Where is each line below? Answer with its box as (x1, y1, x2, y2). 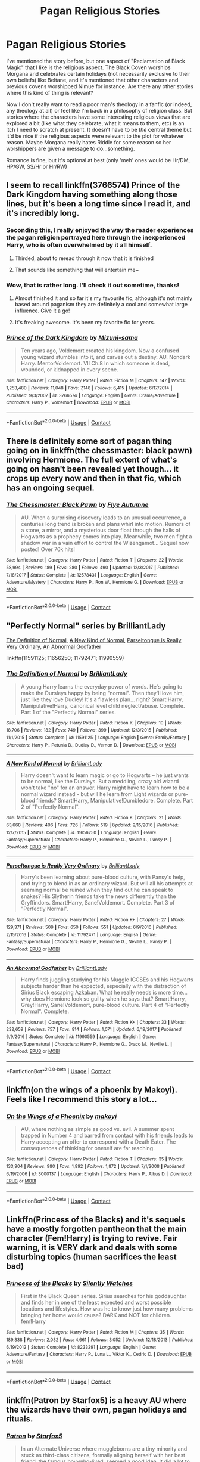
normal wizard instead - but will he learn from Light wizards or (20, 791, 174, 798)
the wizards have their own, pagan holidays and (6, 1404, 187, 1414)
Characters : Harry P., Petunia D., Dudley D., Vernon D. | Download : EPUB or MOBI (6, 742, 177, 748)
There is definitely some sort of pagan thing (6, 436, 173, 446)
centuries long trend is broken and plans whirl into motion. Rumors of (20, 521, 190, 528)
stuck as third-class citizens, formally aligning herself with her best (20, 1451, 186, 1458)
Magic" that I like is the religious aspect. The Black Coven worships (6, 64, 171, 71)
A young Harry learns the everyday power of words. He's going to (20, 683, 183, 690)
